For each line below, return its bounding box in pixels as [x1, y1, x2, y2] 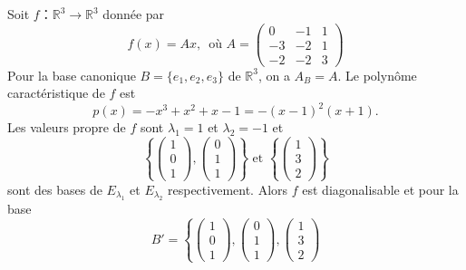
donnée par [102, 5, 165, 23]
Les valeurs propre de [7, 118, 126, 137]
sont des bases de [7, 179, 102, 198]
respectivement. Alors [168, 179, 288, 198]
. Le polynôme [337, 65, 417, 84]
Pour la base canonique [7, 65, 136, 84]
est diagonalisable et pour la [302, 179, 459, 198]
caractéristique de [7, 83, 105, 102]
